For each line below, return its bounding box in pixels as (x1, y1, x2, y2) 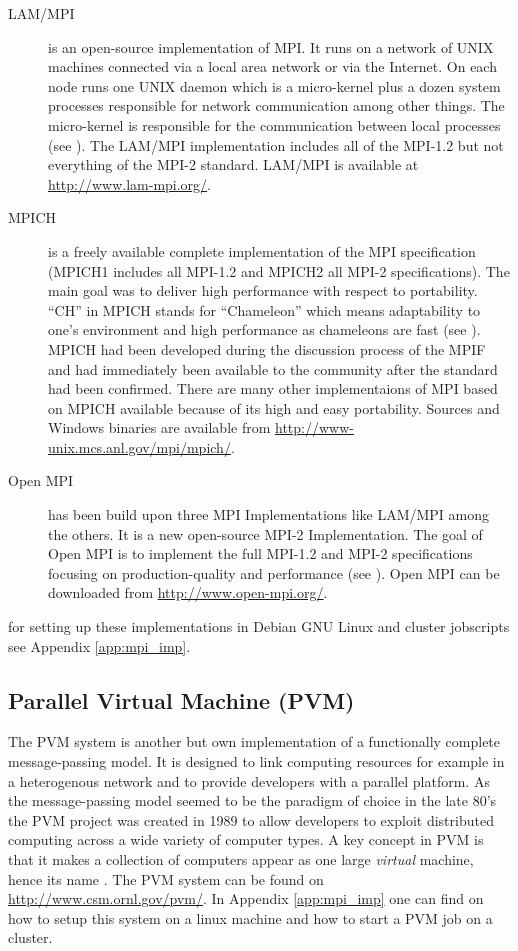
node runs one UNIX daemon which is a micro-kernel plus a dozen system (48, 75, 501, 96)
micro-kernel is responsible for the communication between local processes (48, 114, 501, 135)
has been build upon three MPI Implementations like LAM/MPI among (48, 504, 490, 525)
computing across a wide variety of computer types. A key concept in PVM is (8, 829, 484, 850)
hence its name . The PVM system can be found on (8, 868, 324, 889)
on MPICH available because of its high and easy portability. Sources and (48, 397, 500, 418)
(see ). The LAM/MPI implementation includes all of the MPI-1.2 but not (48, 134, 504, 155)
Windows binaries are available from (48, 417, 271, 438)
